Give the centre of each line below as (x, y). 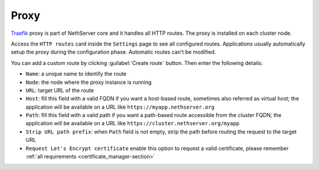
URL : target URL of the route (60, 90)
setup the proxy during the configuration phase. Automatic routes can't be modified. (113, 52)
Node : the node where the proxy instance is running (89, 82)
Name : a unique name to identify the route (76, 74)
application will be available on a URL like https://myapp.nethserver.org (120, 107)
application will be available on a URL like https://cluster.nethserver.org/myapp (132, 123)
